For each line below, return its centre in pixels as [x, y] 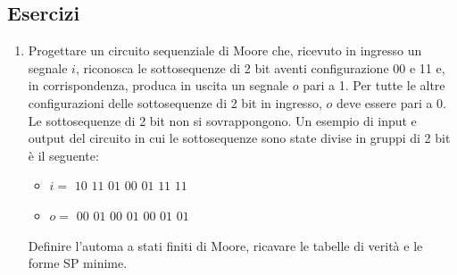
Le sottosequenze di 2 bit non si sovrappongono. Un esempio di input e [222, 120]
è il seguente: [63, 155]
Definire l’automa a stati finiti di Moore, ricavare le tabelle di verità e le [225, 245]
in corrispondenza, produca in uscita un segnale [158, 85]
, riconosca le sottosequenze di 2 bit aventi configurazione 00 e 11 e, [260, 67]
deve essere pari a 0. [391, 102]
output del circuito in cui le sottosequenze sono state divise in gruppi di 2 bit [239, 138]
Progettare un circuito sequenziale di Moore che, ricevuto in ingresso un [225, 50]
